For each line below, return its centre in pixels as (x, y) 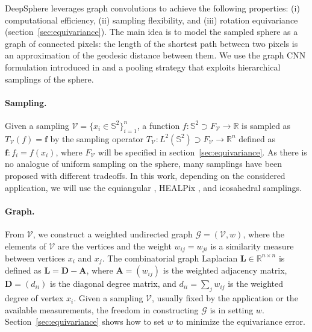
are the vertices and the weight (114, 246)
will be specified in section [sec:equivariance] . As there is (202, 152)
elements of (26, 246)
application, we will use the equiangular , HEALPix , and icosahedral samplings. (153, 187)
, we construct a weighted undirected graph (113, 233)
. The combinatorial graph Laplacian (170, 258)
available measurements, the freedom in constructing (102, 309)
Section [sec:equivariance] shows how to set (85, 321)
